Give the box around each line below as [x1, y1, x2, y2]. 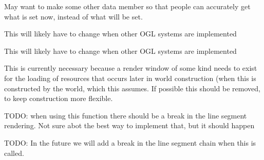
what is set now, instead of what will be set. [4, 11, 143, 22]
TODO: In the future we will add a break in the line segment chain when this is [4, 137, 256, 148]
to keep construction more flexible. [4, 93, 113, 104]
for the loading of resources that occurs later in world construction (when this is [4, 72, 256, 83]
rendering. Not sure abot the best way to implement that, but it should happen [4, 120, 255, 131]
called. [4, 147, 24, 158]
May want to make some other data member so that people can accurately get [4, 1, 251, 11]
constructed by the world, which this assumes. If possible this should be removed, [4, 83, 260, 93]
